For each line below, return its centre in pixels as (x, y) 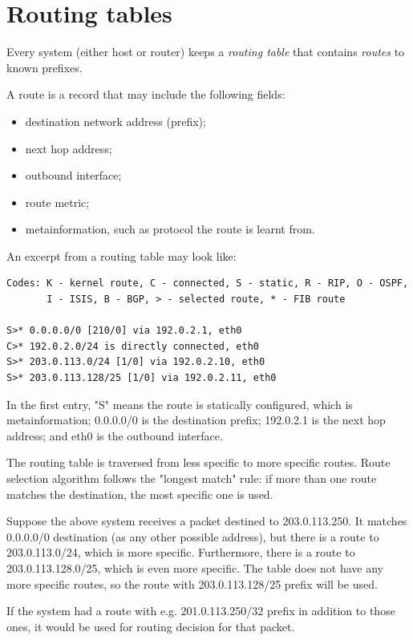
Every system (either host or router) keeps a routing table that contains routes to (206, 52)
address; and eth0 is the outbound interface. (115, 435)
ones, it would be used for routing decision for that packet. (151, 626)
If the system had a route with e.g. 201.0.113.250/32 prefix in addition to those (201, 611)
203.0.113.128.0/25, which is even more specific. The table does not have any (195, 567)
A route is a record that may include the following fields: (146, 94)
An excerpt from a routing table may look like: (121, 255)
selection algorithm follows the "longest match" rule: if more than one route (192, 478)
